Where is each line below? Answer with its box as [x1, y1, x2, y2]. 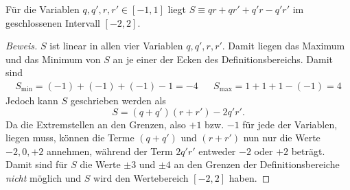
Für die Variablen [5, 2, 80, 16]
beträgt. [291, 143, 325, 158]
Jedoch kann [5, 93, 58, 107]
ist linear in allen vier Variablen [49, 38, 183, 53]
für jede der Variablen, [242, 117, 338, 131]
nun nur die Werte [243, 130, 320, 145]
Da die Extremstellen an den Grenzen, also [5, 117, 186, 131]
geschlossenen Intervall [5, 15, 100, 29]
